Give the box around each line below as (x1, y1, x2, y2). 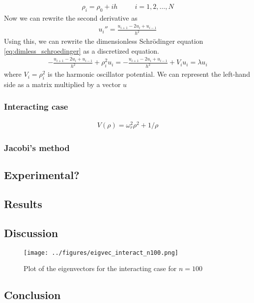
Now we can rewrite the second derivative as (4, 12, 138, 23)
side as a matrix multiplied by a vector (4, 79, 121, 90)
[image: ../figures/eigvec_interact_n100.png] (24, 249, 178, 256)
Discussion (4, 225, 58, 240)
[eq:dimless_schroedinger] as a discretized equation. (4, 45, 159, 56)
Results (4, 196, 42, 212)
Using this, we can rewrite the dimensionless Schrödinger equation (4, 36, 203, 46)
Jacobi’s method (4, 141, 70, 153)
